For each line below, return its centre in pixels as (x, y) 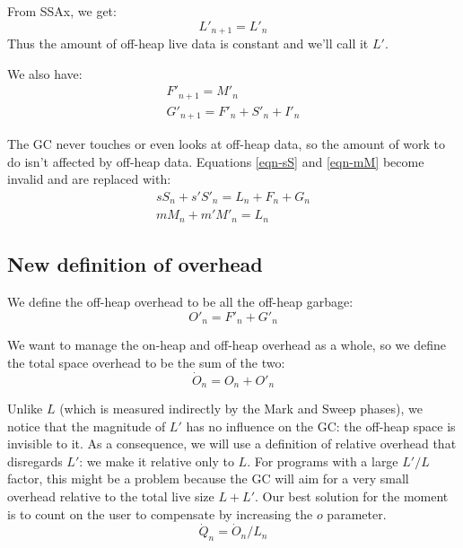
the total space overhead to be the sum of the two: (146, 362)
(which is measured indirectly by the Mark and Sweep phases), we (241, 409)
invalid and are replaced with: (89, 179)
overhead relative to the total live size (111, 496)
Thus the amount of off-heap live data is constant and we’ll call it (188, 43)
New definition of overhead (135, 264)
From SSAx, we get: (62, 11)
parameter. (357, 513)
